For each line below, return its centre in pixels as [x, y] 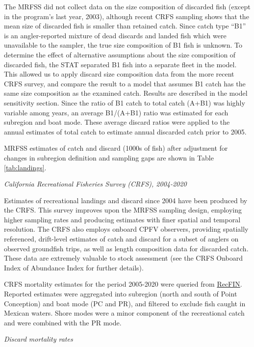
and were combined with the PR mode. [63, 322]
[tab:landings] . [25, 167]
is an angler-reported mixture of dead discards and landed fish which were [115, 35]
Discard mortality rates [38, 339]
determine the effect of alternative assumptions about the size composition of [120, 54]
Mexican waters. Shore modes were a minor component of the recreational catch [124, 313]
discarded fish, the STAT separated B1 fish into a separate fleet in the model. [120, 64]
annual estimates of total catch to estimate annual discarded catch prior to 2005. [125, 131]
